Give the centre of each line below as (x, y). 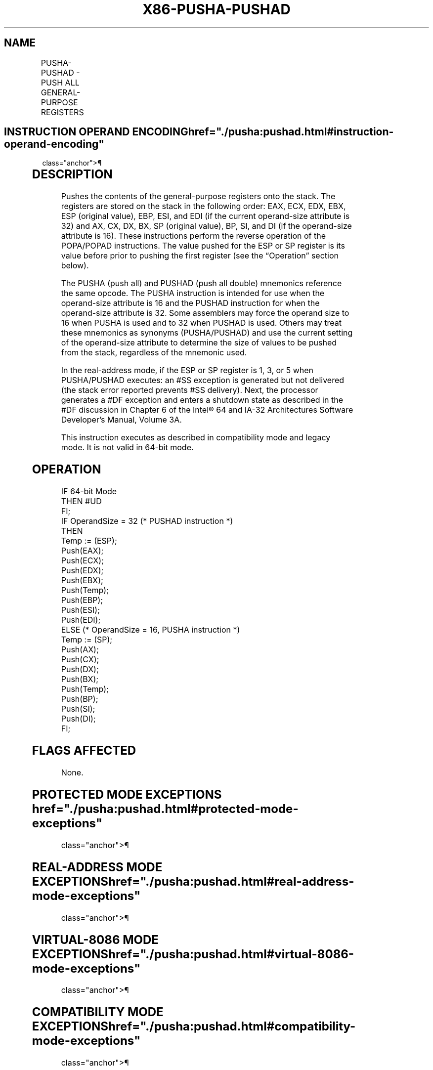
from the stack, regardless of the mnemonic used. (154, 353)
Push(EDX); (82, 571)
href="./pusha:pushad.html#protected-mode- (165, 809)
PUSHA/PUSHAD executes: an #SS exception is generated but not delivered (203, 380)
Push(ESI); (80, 610)
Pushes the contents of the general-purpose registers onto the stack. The (198, 196)
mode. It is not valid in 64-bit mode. (127, 448)
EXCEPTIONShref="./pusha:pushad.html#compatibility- (194, 1027)
